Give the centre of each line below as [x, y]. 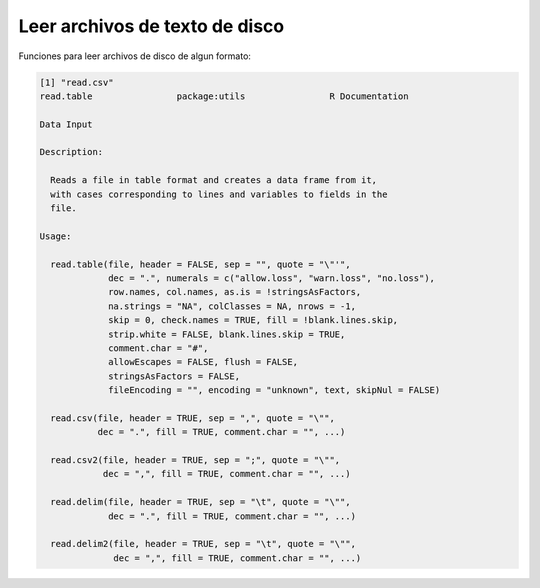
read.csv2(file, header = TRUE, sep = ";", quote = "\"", [195, 460]
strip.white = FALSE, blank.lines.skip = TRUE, [227, 334]
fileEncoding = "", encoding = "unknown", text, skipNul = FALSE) [274, 390]
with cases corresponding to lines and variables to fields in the [219, 194]
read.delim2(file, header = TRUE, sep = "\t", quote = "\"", [203, 544]
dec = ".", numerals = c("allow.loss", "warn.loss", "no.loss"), [271, 278]
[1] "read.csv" [76, 82]
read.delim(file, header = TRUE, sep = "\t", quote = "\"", [200, 502]
